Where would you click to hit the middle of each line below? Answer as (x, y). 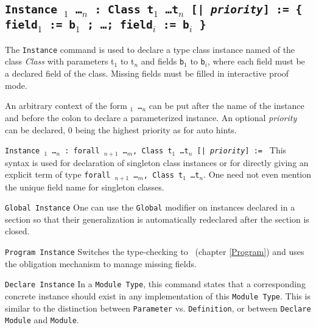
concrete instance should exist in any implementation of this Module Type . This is (158, 295)
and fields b (163, 61)
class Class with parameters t (60, 61)
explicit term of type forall (58, 174)
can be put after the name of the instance (226, 106)
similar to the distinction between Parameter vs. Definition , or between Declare (158, 308)
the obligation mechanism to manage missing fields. (101, 263)
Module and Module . (42, 320)
